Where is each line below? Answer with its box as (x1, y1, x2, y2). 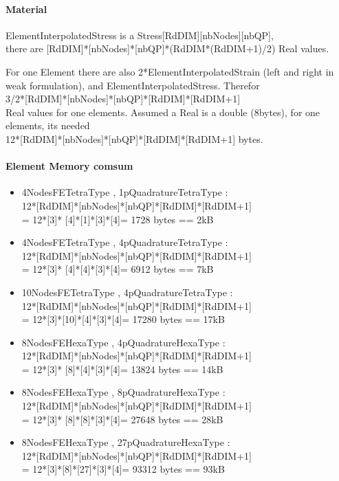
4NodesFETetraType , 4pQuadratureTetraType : (21, 235, 228, 249)
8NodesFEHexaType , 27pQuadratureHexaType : (21, 435, 230, 449)
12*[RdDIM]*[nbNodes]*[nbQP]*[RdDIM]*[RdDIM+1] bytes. (6, 131, 263, 146)
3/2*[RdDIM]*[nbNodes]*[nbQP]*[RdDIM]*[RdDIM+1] (6, 91, 241, 106)
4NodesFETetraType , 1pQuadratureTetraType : (21, 185, 228, 199)
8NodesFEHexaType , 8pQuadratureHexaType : (21, 385, 226, 399)
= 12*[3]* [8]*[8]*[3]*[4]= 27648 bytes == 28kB (21, 412, 223, 426)
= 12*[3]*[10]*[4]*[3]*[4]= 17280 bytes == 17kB (21, 312, 225, 326)
